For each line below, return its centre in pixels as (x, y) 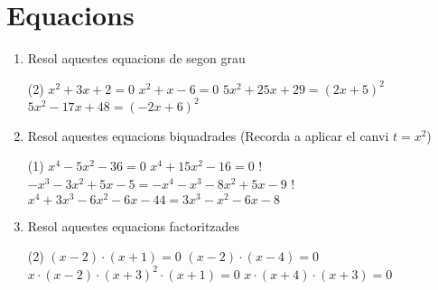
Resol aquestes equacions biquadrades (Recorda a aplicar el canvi (208, 135)
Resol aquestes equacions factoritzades (134, 225)
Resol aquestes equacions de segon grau (136, 58)
